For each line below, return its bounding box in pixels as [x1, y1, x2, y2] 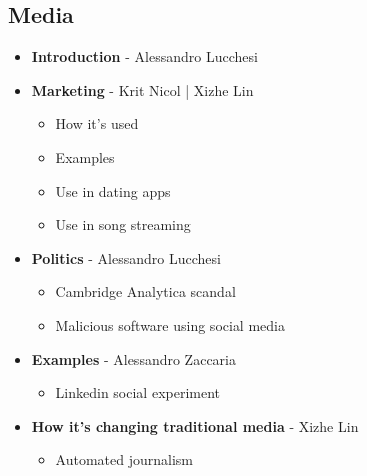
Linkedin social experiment [55, 382, 221, 403]
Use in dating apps [55, 180, 171, 201]
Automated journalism [55, 449, 194, 470]
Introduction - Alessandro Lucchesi [31, 46, 258, 67]
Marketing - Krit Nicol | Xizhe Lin [31, 79, 254, 100]
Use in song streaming [55, 214, 191, 235]
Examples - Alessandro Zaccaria [31, 348, 236, 369]
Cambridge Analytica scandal [55, 281, 236, 302]
